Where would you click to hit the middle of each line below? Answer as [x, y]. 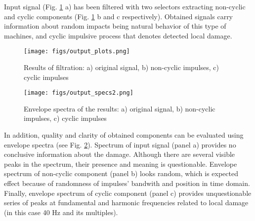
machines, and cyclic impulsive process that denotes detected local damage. [118, 35]
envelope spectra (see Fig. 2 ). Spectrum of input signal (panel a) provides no [120, 144]
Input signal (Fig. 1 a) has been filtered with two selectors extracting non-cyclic [125, 6]
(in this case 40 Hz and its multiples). [61, 212]
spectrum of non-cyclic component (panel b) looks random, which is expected [121, 173]
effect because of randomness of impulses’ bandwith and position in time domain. [127, 183]
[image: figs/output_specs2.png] [79, 93]
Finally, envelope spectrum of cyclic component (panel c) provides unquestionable [128, 193]
